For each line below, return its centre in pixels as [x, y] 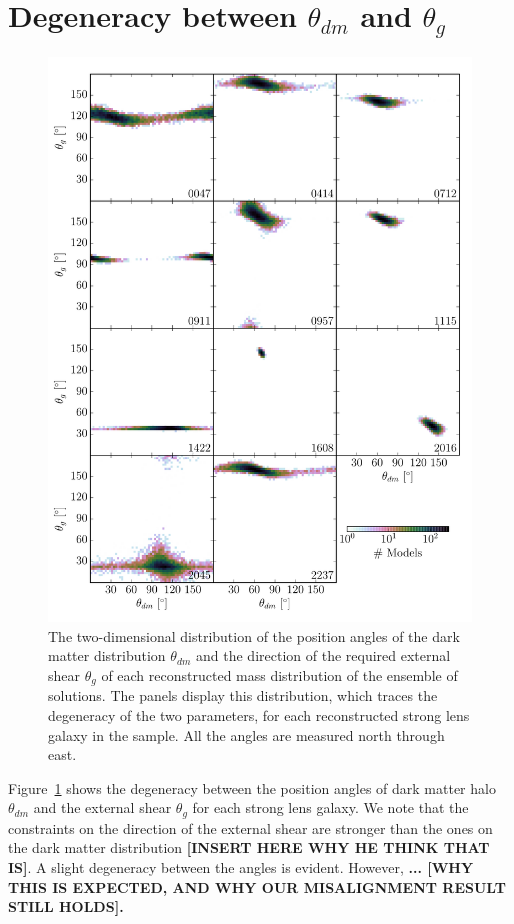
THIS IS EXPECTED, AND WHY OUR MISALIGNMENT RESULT [257, 886]
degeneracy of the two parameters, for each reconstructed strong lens [259, 715]
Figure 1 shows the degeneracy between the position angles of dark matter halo [252, 787]
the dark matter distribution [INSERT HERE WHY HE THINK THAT [249, 847]
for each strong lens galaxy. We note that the [330, 807]
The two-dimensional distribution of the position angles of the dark [254, 635]
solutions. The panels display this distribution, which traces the [243, 695]
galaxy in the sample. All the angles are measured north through [246, 734]
